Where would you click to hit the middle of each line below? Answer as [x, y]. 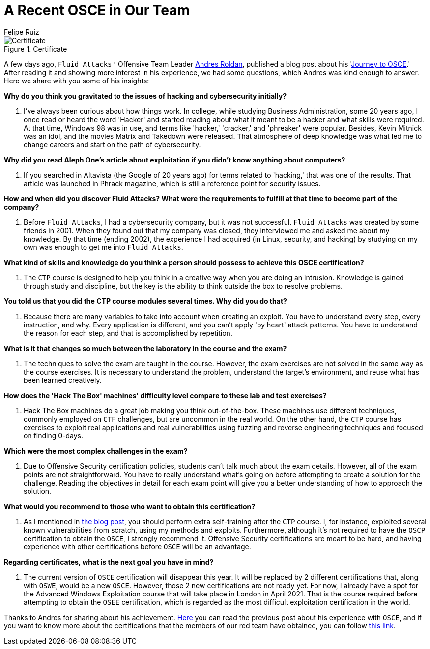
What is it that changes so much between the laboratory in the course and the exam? [145, 348]
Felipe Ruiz [22, 32]
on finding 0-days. [53, 435]
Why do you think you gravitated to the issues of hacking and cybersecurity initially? [145, 96]
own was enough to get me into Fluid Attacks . [103, 247]
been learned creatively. [63, 380]
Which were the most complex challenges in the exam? [96, 451]
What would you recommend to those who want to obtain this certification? [130, 506]
